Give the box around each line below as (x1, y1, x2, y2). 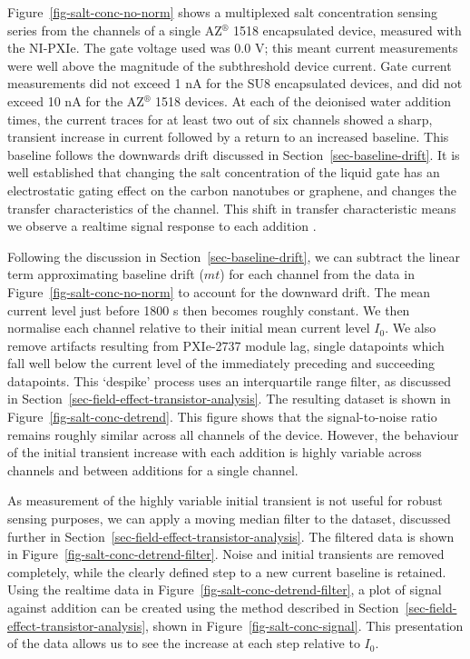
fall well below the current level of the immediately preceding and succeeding (7, 354, 436, 373)
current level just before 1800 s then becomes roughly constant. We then (7, 300, 410, 319)
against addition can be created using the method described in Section (7, 598, 399, 616)
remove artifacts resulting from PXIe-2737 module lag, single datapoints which (7, 335, 445, 354)
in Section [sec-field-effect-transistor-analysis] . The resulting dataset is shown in (7, 389, 451, 408)
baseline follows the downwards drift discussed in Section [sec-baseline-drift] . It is (7, 145, 460, 164)
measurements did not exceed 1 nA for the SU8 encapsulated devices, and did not (7, 74, 463, 93)
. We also (385, 318, 436, 337)
